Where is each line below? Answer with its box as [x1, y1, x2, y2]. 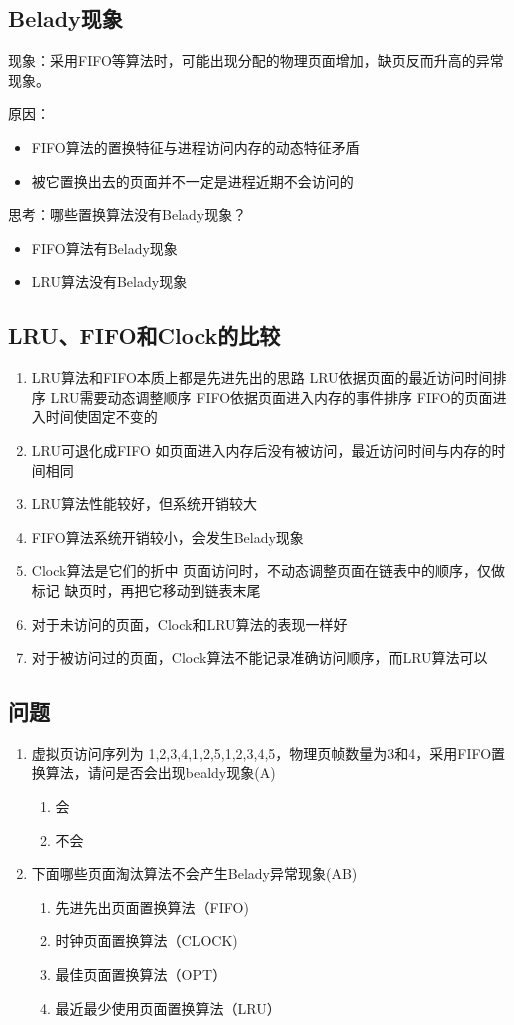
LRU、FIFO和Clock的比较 [8, 320, 281, 351]
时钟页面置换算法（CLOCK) [55, 930, 238, 951]
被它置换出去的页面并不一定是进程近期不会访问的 [31, 170, 354, 191]
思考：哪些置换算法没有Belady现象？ [8, 204, 247, 225]
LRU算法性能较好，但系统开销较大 [31, 493, 257, 514]
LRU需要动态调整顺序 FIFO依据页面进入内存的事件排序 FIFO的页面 [50, 386, 493, 407]
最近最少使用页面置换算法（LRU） [55, 997, 281, 1018]
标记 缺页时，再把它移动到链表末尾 [31, 579, 261, 600]
